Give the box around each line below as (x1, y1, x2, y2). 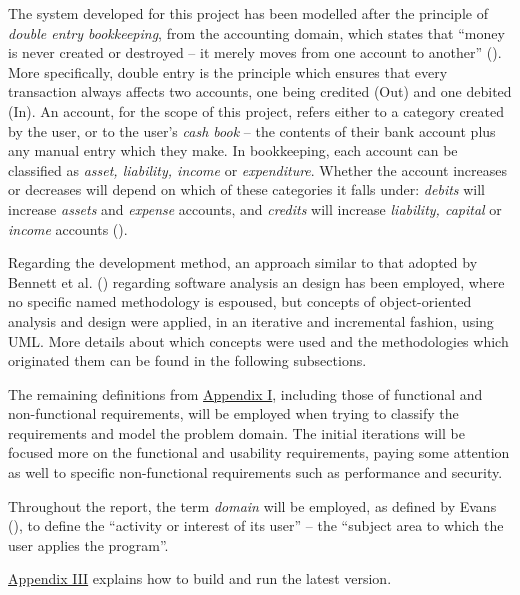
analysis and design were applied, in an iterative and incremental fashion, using (8, 310, 494, 331)
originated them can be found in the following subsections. (8, 350, 367, 371)
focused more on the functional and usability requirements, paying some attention (8, 442, 510, 463)
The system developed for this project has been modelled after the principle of (8, 3, 488, 23)
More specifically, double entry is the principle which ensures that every (8, 61, 448, 82)
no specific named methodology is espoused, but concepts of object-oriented (8, 291, 472, 312)
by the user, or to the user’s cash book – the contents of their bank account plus (8, 120, 496, 141)
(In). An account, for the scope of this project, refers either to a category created (8, 100, 504, 121)
